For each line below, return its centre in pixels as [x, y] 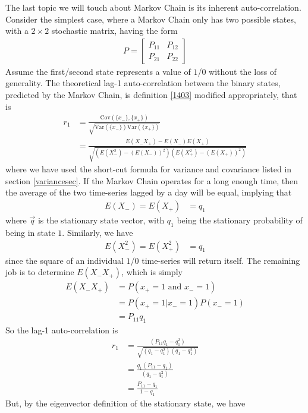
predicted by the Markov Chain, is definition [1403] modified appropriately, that [151, 94]
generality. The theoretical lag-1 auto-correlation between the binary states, [143, 83]
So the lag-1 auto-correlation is [62, 330]
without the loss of [243, 71]
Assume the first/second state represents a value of [98, 71]
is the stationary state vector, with [101, 220]
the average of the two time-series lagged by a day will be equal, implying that [149, 192]
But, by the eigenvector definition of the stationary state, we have [125, 403]
